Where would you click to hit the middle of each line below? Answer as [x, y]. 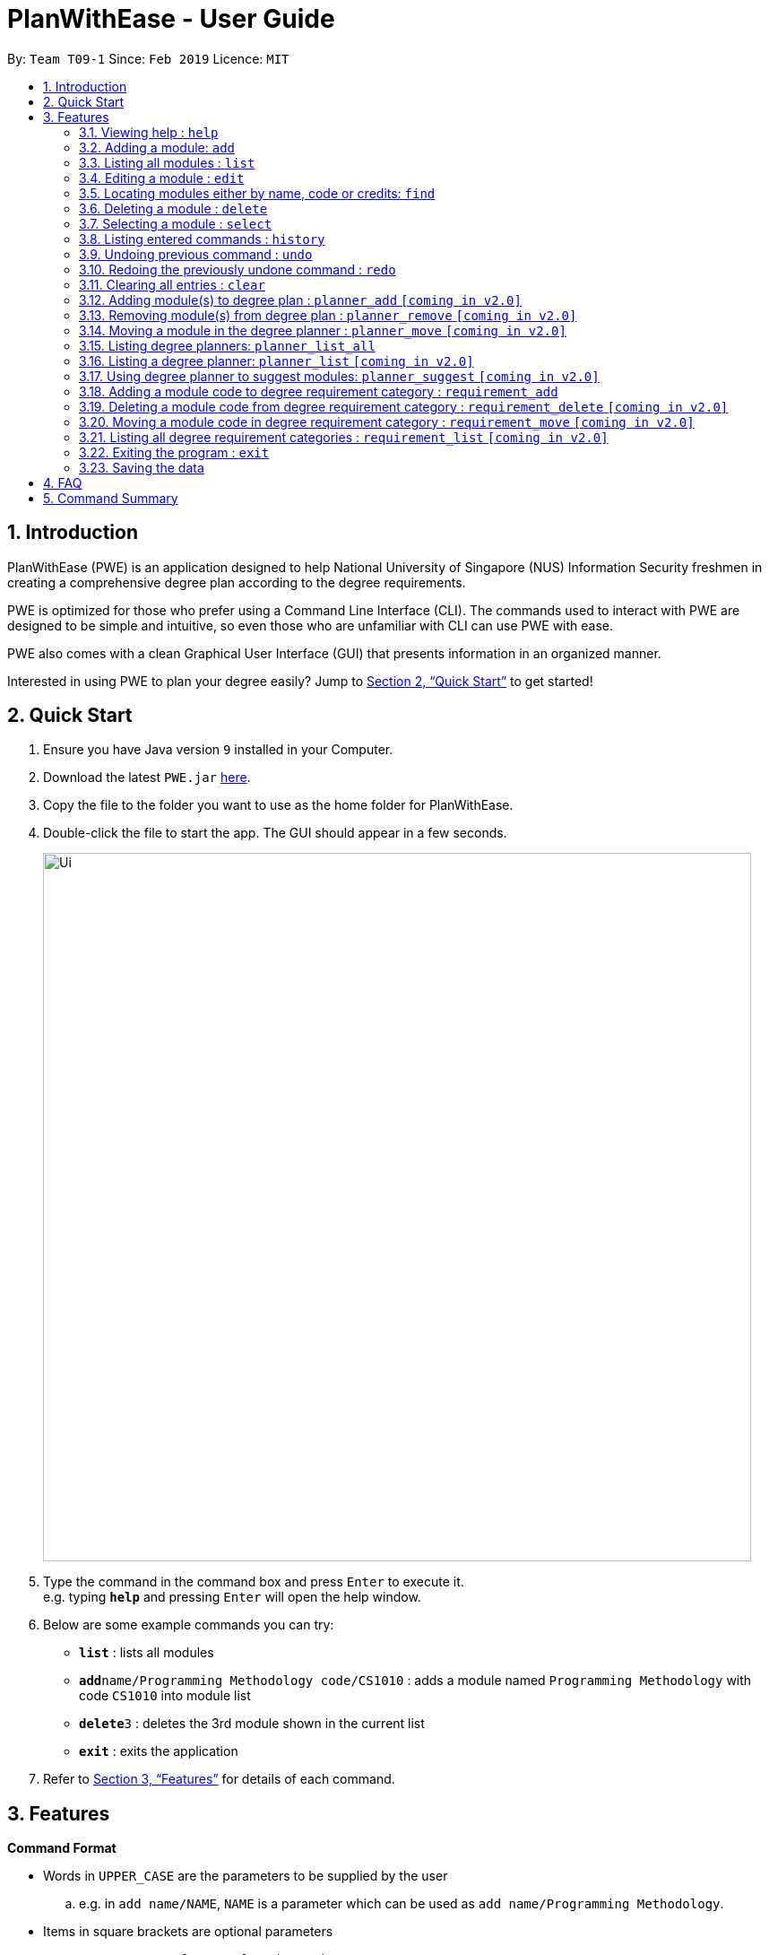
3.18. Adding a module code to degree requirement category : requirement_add [319, 391]
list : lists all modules [147, 1653]
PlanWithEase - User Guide [171, 19]
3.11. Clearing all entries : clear [172, 284]
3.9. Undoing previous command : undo [196, 254]
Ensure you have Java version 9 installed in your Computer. [218, 750]
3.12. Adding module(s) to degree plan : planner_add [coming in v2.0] [300, 300]
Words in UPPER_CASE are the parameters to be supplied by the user [246, 1876]
